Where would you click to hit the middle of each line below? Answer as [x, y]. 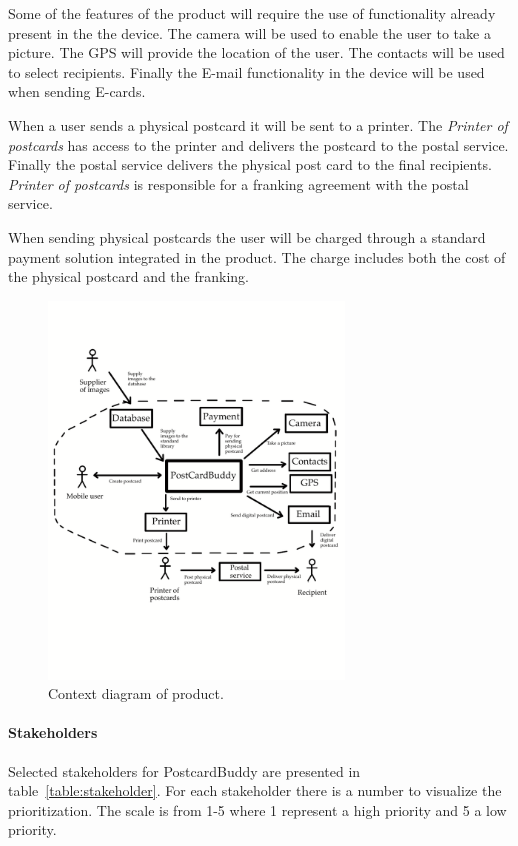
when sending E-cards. [77, 91]
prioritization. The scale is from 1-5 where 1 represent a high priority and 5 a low [257, 809]
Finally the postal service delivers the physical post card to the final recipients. [250, 164]
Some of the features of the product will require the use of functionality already [252, 13]
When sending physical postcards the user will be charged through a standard [247, 236]
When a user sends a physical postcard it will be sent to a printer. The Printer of [258, 124]
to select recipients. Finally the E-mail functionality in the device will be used [246, 71]
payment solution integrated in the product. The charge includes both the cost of [257, 256]
